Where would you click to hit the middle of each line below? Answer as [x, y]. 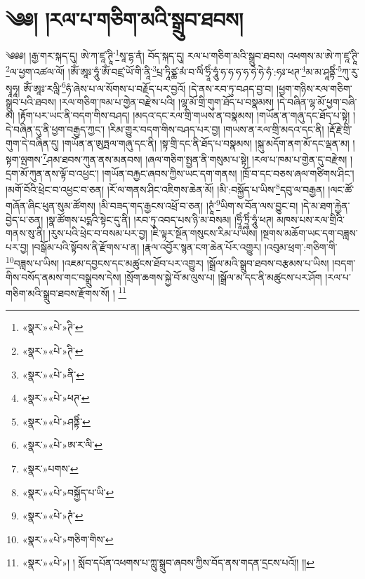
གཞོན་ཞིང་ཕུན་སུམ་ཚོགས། [51, 205]
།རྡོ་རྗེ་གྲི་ [340, 129]
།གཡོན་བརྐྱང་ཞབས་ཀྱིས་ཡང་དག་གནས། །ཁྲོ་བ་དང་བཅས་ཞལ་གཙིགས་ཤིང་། [228, 173]
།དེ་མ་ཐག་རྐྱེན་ [325, 205]
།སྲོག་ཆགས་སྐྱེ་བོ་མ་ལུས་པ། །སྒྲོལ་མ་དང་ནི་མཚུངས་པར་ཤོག [223, 277]
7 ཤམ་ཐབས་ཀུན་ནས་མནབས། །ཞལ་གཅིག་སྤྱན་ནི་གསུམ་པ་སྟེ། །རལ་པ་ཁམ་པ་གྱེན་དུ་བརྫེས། [195, 158]
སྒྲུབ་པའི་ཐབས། [31, 101]
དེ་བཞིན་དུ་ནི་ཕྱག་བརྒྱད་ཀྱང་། [55, 129]
